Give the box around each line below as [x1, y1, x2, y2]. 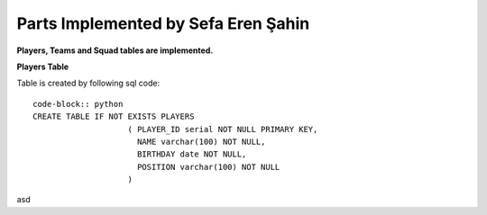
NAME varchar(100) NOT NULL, [136, 136, 266, 147]
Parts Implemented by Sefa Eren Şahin [16, 13, 310, 33]
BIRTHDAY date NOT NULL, [136, 149, 247, 159]
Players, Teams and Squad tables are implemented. [16, 45, 214, 56]
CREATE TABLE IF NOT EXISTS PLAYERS [32, 112, 195, 121]
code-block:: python [32, 99, 124, 109]
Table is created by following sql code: [16, 77, 161, 89]
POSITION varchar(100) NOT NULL [136, 162, 280, 172]
